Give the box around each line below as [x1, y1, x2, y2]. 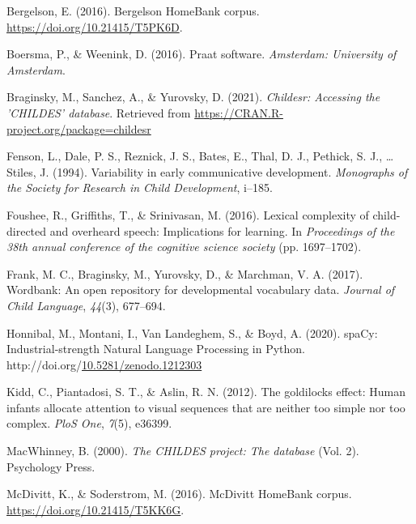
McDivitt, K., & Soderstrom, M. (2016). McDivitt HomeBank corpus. [6, 485, 352, 502]
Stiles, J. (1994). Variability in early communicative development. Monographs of [6, 163, 408, 180]
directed [6, 222, 47, 239]
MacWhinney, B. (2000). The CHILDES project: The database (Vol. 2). [6, 442, 359, 459]
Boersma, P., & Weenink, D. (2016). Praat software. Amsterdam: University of [6, 45, 397, 62]
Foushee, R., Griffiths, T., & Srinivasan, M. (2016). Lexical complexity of [6, 206, 369, 223]
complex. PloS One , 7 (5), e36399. [6, 415, 172, 432]
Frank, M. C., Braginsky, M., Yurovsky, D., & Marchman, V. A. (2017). [6, 265, 363, 282]
